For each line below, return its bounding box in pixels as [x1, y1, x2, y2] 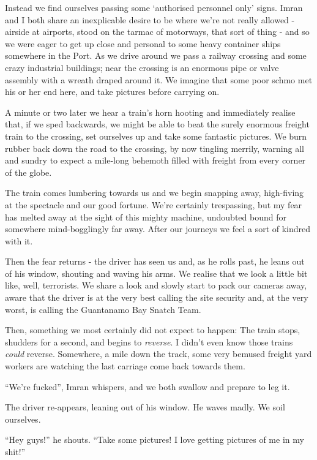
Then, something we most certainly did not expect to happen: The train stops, [5, 323, 300, 336]
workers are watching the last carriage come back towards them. [5, 360, 245, 372]
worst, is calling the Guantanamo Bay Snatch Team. [5, 303, 201, 315]
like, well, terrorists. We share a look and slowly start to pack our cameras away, [5, 279, 307, 292]
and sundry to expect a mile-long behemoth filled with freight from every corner [5, 154, 306, 167]
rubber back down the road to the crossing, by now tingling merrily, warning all [5, 141, 304, 154]
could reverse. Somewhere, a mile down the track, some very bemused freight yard [5, 347, 312, 360]
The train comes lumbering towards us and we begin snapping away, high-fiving [5, 186, 304, 199]
